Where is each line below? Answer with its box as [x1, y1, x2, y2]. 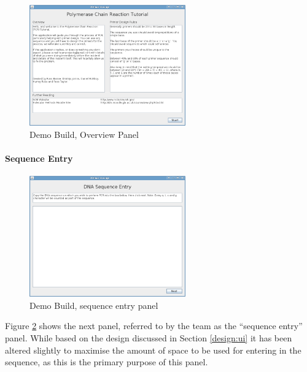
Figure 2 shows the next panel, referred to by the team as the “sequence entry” [5, 319, 303, 332]
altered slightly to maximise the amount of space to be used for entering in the [5, 343, 301, 356]
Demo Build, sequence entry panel [29, 298, 158, 311]
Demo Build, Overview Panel [29, 127, 139, 140]
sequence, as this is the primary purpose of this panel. [5, 355, 208, 368]
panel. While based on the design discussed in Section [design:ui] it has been [5, 331, 292, 344]
